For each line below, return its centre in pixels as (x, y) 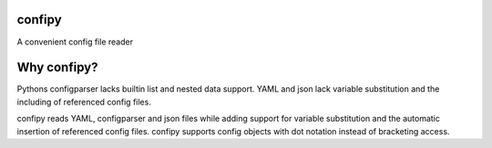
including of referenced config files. (84, 102)
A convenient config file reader (75, 42)
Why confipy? (57, 68)
